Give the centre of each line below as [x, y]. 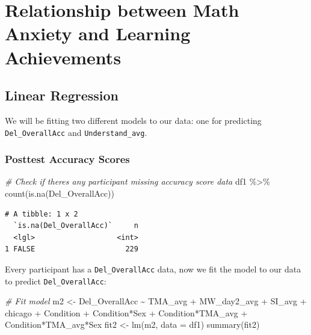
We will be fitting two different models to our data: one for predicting [133, 120]
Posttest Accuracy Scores [67, 159]
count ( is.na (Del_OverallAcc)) [60, 193]
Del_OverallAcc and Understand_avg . [76, 132]
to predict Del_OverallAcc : [56, 281]
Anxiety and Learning [98, 33]
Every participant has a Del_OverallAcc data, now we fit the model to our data [153, 269]
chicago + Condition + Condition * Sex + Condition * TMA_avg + [126, 312]
